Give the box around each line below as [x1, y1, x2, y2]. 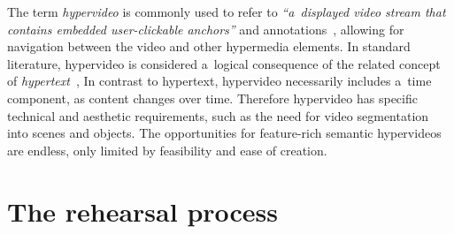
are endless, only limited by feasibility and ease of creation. [7, 140, 327, 159]
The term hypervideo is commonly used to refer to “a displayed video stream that [7, 3, 446, 20]
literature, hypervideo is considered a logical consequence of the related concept [7, 54, 441, 72]
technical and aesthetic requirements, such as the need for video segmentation [7, 106, 429, 125]
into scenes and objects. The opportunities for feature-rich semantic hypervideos [7, 124, 442, 142]
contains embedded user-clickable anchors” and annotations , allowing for [7, 19, 404, 38]
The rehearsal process [7, 192, 279, 229]
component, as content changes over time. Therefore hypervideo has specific [7, 88, 418, 107]
